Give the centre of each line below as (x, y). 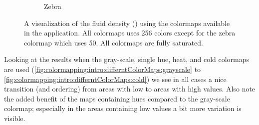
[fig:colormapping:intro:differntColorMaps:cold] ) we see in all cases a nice (115, 79)
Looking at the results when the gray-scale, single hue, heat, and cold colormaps (127, 59)
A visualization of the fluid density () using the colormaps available (127, 23)
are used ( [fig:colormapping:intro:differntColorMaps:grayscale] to (103, 69)
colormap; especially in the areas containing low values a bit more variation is (123, 108)
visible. (15, 118)
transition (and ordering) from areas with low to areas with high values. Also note (130, 89)
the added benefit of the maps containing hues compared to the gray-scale (117, 98)
